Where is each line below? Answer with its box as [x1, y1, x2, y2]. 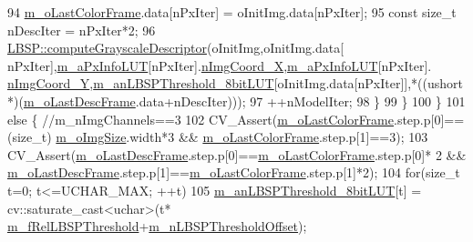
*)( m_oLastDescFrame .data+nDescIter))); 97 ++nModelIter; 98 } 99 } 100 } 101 [7, 91, 466, 110]
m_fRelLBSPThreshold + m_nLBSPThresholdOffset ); [7, 217, 307, 236]
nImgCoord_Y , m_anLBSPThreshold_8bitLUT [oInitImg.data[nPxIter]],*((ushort [7, 74, 463, 93]
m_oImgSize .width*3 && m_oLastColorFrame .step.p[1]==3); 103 [56, 127, 428, 146]
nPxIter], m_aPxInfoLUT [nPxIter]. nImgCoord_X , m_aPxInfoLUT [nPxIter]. [7, 55, 432, 75]
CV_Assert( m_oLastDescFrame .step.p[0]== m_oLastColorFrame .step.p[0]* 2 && [7, 145, 467, 164]
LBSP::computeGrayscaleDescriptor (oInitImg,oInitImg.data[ [7, 38, 344, 57]
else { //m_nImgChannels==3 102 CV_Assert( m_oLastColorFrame [7, 109, 394, 128]
